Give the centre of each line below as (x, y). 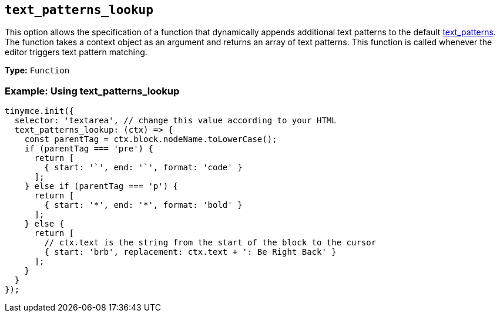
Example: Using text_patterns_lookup (92, 91)
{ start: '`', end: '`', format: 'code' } (143, 168)
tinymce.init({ (40, 111)
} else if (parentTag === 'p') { (101, 186)
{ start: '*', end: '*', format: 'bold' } (143, 205)
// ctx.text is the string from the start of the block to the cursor (210, 243)
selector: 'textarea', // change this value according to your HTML (175, 121)
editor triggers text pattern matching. (76, 52)
